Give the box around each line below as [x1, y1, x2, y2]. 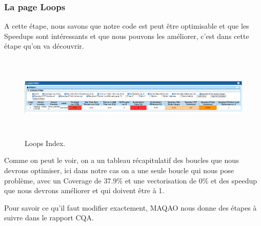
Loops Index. [25, 137, 66, 148]
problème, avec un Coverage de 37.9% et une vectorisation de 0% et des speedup [4, 175, 257, 186]
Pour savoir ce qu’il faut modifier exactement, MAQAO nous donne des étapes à [4, 202, 257, 213]
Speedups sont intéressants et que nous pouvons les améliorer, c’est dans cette [4, 30, 249, 41]
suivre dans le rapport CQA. [4, 212, 94, 223]
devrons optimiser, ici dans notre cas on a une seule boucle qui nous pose [4, 165, 234, 175]
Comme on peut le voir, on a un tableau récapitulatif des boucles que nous [4, 155, 239, 166]
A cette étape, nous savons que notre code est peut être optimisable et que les [4, 20, 249, 31]
